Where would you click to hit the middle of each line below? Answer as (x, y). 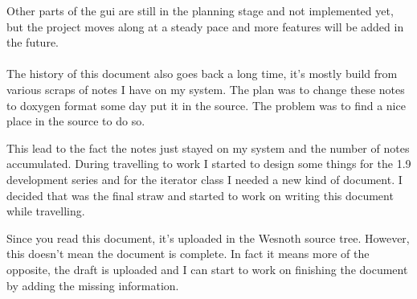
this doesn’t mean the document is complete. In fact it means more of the (188, 254)
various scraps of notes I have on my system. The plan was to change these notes (206, 89)
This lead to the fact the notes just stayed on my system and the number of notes (208, 147)
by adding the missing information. (93, 285)
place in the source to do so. (76, 121)
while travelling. (46, 211)
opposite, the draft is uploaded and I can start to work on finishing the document (207, 269)
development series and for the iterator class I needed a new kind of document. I (204, 179)
